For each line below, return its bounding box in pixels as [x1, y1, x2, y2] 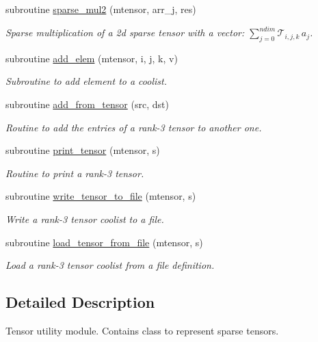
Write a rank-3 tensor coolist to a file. [5, 212, 164, 226]
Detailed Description [5, 291, 155, 313]
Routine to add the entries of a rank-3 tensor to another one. [5, 120, 262, 134]
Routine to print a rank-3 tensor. [5, 166, 144, 180]
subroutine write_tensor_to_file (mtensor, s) [5, 189, 196, 203]
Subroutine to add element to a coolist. [5, 74, 167, 88]
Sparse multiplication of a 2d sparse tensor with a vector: [5, 25, 245, 40]
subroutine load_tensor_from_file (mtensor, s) [5, 235, 203, 249]
